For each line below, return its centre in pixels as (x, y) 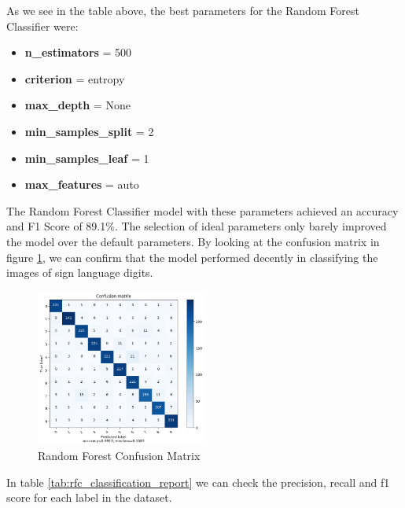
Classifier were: (42, 26)
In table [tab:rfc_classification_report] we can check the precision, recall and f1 (198, 482)
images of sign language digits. (80, 272)
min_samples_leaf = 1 (87, 158)
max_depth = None (77, 105)
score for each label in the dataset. (89, 497)
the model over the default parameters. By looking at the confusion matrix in (193, 241)
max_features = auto (82, 184)
